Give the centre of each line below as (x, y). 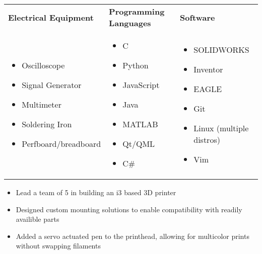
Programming (137, 11)
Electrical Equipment (51, 17)
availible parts (38, 219)
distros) (207, 140)
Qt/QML (139, 144)
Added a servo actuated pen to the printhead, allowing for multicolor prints (133, 236)
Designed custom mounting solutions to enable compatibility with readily (129, 209)
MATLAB (140, 124)
